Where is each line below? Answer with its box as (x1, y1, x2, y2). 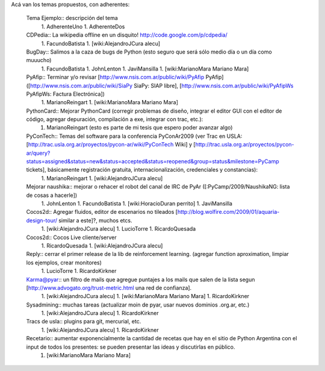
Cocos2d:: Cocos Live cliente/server (26, 234, 117, 241)
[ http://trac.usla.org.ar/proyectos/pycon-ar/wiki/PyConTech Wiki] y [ (26, 141, 196, 148)
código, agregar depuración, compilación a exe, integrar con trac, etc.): (26, 116, 203, 123)
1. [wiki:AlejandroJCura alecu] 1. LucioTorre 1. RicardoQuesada (41, 225, 196, 232)
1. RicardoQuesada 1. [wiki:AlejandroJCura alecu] (41, 242, 163, 249)
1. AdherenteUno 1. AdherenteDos (41, 23, 125, 30)
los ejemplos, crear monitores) (26, 259, 102, 266)
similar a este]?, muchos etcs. (58, 217, 132, 224)
